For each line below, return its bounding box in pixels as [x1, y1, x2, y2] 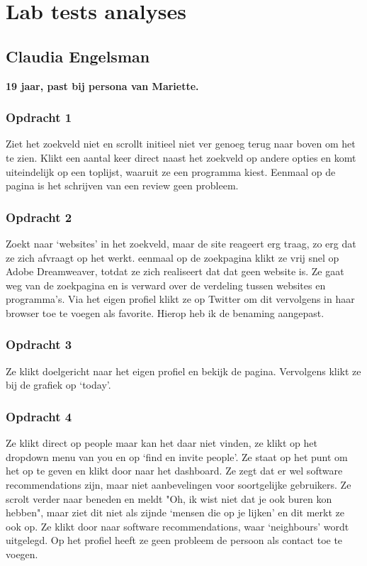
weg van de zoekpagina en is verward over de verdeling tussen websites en [6, 277, 326, 292]
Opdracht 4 [6, 407, 72, 425]
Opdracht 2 [6, 208, 72, 226]
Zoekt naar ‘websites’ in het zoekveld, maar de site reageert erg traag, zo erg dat [6, 235, 356, 250]
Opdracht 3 [6, 335, 72, 353]
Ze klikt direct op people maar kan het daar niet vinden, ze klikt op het [6, 435, 317, 450]
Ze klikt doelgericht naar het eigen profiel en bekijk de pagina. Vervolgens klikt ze [6, 363, 361, 378]
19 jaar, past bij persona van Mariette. [6, 78, 199, 93]
